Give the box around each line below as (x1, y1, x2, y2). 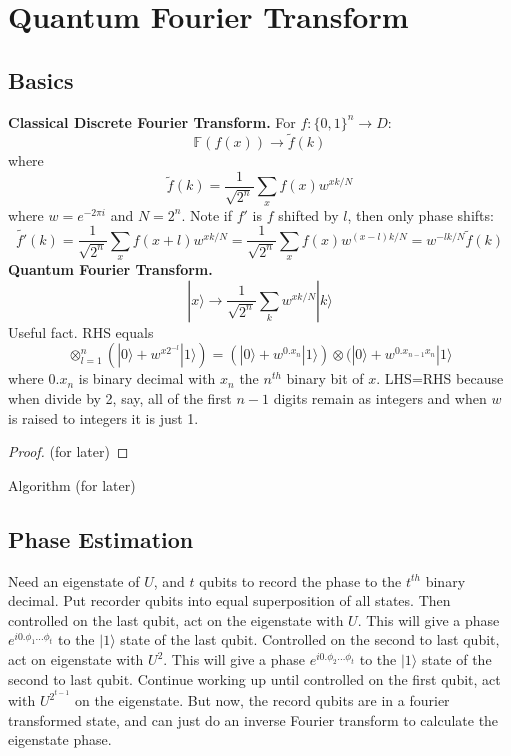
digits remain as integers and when (273, 388, 487, 409)
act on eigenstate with (8, 649, 144, 670)
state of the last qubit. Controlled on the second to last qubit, (120, 629, 500, 650)
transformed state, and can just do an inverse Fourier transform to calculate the (8, 709, 499, 730)
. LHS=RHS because (376, 368, 504, 389)
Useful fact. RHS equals (8, 321, 154, 342)
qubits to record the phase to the (199, 570, 402, 591)
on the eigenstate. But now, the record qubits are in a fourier (74, 690, 450, 711)
